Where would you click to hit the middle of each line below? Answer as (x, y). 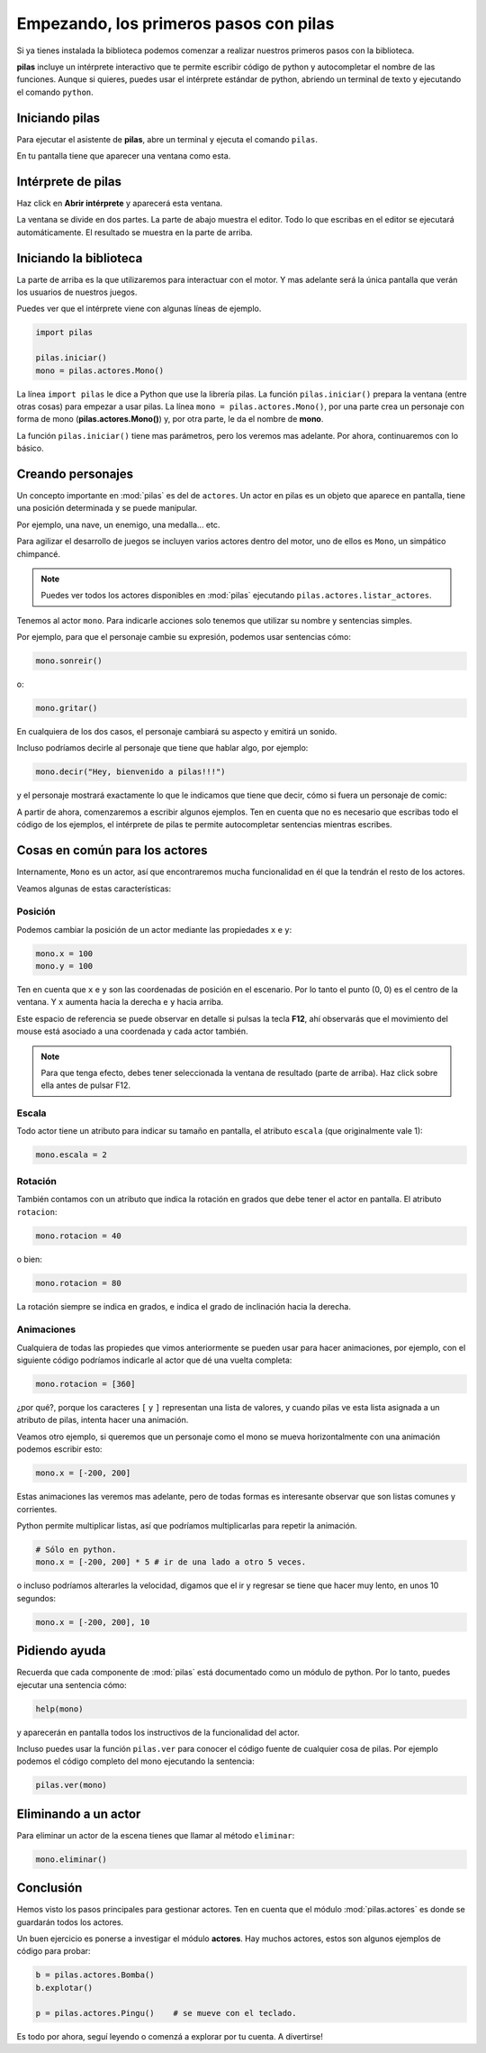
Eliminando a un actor (79, 1814)
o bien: (29, 1259)
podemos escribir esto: (59, 1449)
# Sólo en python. (76, 1549)
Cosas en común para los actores (112, 850)
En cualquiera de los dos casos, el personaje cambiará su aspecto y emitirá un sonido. (177, 732)
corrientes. (37, 1509)
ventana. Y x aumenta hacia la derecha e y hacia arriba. (120, 1002)
